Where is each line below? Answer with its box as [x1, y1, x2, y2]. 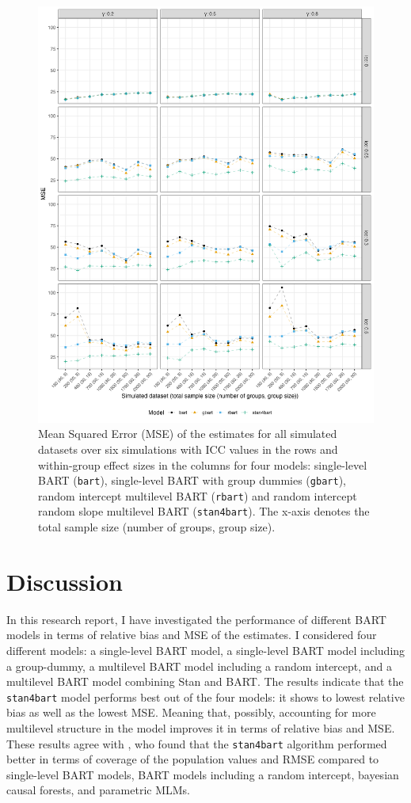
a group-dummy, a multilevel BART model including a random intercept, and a [6, 657, 393, 674]
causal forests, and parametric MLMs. [6, 782, 191, 798]
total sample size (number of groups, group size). [38, 519, 276, 535]
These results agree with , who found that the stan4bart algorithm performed [6, 735, 387, 752]
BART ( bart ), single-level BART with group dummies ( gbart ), [38, 472, 346, 489]
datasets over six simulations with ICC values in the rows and [38, 440, 338, 457]
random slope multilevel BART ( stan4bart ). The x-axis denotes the [38, 503, 370, 519]
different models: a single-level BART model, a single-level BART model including [6, 642, 405, 658]
